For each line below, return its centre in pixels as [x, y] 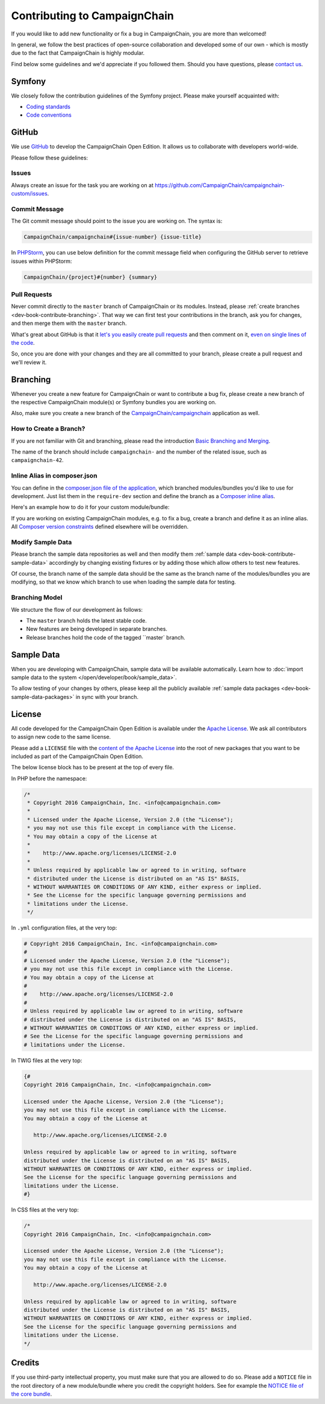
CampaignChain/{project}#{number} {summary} [91, 277]
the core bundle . [32, 1394]
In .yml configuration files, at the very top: [64, 928]
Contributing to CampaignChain [92, 16]
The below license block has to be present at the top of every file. [93, 768]
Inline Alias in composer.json [54, 476]
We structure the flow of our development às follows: [77, 609]
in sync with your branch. [107, 697]
